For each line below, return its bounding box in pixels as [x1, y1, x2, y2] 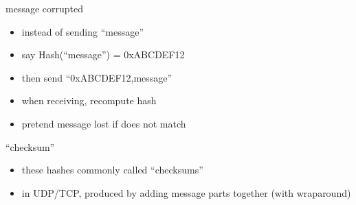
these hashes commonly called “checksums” [21, 162, 203, 177]
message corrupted [5, 1, 83, 15]
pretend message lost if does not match [21, 116, 186, 130]
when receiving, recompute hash [21, 93, 157, 108]
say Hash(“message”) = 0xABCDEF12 [21, 47, 185, 62]
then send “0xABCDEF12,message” [21, 70, 173, 84]
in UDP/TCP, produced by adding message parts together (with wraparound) [21, 185, 351, 200]
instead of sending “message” [21, 24, 144, 38]
